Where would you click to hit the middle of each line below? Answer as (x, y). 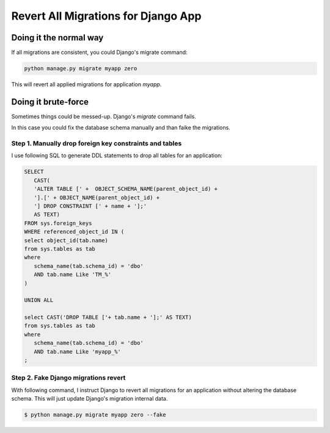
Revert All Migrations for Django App (106, 16)
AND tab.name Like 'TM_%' (73, 275)
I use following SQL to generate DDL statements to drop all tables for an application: (117, 155)
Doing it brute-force (50, 102)
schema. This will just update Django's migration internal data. (90, 399)
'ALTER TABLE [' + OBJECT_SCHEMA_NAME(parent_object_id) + (126, 189)
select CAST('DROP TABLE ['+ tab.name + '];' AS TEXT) (108, 317)
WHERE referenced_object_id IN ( (74, 232)
